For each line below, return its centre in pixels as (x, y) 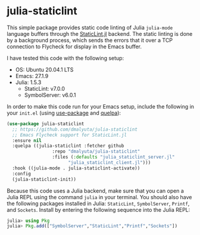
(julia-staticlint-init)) (44, 179)
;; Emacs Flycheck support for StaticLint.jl (70, 135)
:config (22, 174)
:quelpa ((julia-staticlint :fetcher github (68, 146)
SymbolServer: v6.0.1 (50, 95)
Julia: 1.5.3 (28, 82)
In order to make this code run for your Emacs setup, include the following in (101, 106)
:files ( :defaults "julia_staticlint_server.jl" (113, 157)
